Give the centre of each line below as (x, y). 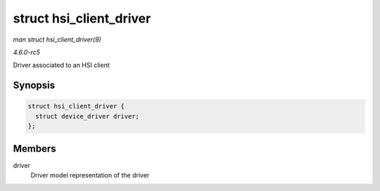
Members (34, 148)
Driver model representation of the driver (90, 175)
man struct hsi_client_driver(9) (57, 39)
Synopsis (34, 86)
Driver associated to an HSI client (61, 65)
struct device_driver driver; (88, 116)
